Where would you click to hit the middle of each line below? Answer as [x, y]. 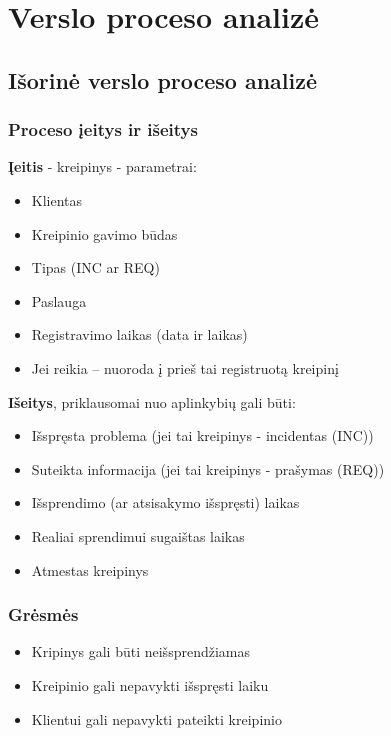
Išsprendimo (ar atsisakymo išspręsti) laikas [165, 502]
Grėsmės [43, 614]
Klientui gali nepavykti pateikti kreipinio [156, 718]
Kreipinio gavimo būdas [104, 233]
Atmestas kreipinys [90, 569]
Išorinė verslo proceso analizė [163, 79]
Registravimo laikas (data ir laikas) [139, 334]
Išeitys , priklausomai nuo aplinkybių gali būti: [152, 401]
